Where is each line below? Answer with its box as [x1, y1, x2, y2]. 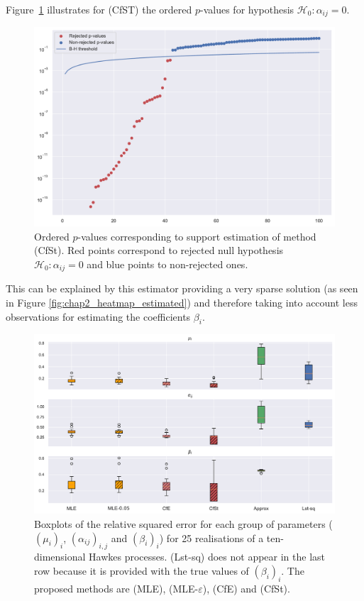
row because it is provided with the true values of [34, 563, 249, 578]
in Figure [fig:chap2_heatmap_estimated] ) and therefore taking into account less [6, 295, 358, 310]
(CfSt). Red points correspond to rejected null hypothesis [34, 243, 284, 258]
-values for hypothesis [200, 2, 294, 16]
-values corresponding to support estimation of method [77, 228, 316, 243]
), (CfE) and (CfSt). [202, 580, 290, 595]
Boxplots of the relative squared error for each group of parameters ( [34, 516, 333, 531]
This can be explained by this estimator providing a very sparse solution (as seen [6, 281, 358, 296]
